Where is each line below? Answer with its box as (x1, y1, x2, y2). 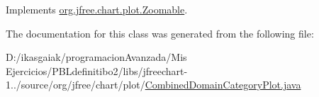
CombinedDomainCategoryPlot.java (145, 77, 301, 92)
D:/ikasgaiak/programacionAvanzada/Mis (6, 50, 187, 64)
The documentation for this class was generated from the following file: (6, 25, 314, 40)
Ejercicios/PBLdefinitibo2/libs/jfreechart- (6, 63, 188, 78)
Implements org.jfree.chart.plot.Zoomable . (6, 2, 188, 16)
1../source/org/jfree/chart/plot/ (6, 77, 145, 92)
